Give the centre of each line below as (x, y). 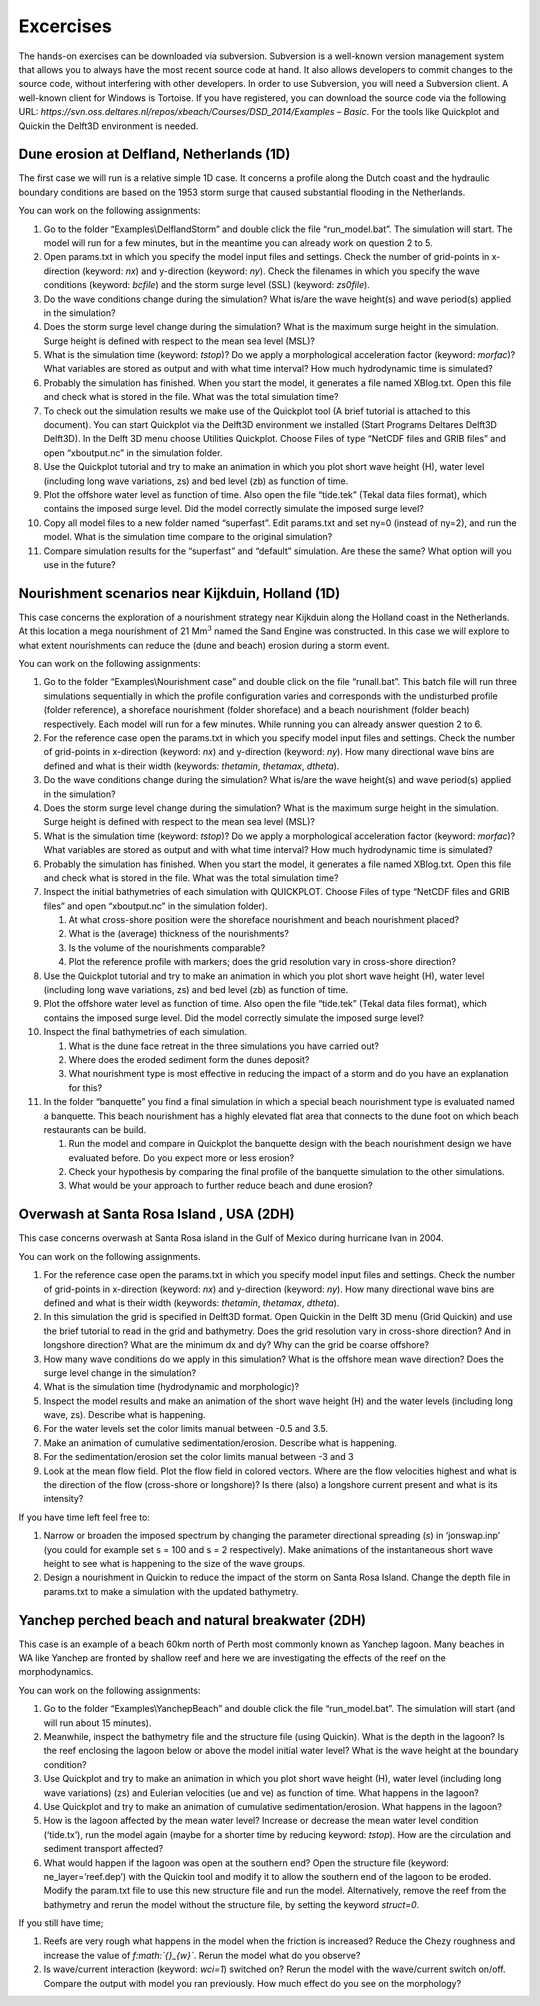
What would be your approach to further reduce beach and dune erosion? (221, 1186)
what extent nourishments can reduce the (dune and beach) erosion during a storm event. (204, 645)
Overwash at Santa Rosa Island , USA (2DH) (156, 1214)
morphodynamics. (56, 1672)
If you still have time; (61, 1923)
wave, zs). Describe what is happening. (124, 1415)
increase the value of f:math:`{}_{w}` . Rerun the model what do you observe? (202, 1955)
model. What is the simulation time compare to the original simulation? (188, 537)
